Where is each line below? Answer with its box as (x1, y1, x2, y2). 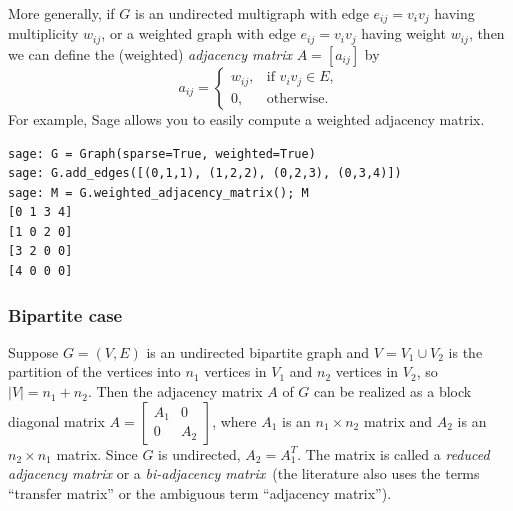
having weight (361, 23, 446, 44)
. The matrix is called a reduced (297, 443, 490, 464)
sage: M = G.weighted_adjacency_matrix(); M (8, 185, 309, 200)
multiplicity (8, 23, 79, 44)
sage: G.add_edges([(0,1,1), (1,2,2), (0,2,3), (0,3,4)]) (8, 166, 402, 181)
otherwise (266, 91, 325, 106)
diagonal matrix (8, 410, 105, 431)
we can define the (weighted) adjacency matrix (8, 43, 293, 64)
